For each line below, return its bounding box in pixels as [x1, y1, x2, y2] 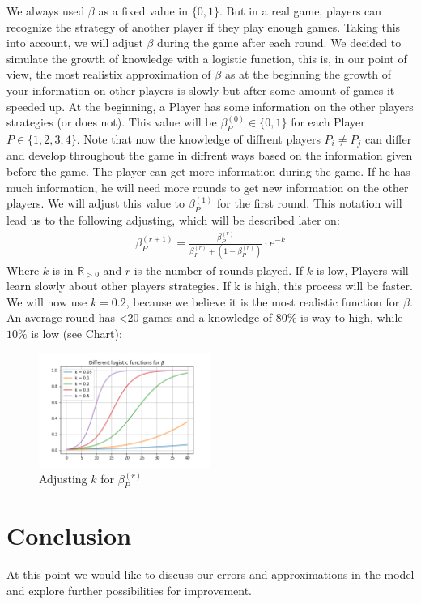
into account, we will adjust [6, 34, 143, 51]
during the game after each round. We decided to [157, 34, 402, 51]
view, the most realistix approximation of [6, 66, 211, 83]
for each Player [291, 114, 365, 131]
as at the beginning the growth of [224, 66, 391, 83]
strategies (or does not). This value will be [6, 114, 217, 131]
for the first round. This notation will [217, 195, 402, 212]
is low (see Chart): [31, 324, 122, 341]
